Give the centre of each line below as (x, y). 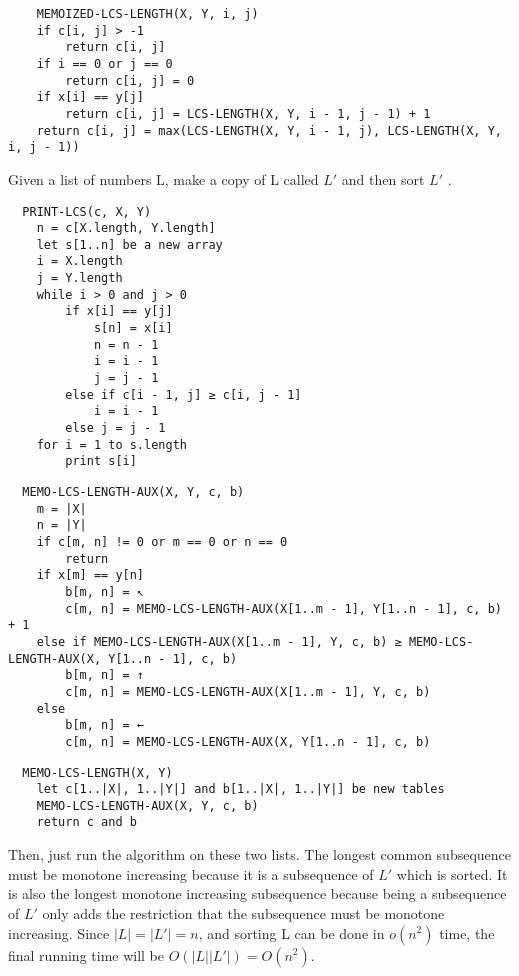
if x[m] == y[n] (90, 575)
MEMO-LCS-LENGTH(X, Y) (97, 772)
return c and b (86, 822)
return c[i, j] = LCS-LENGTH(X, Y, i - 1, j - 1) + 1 (248, 113)
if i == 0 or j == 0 (104, 63)
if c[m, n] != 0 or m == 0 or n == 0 (162, 541)
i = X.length (79, 261)
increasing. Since (59, 932)
